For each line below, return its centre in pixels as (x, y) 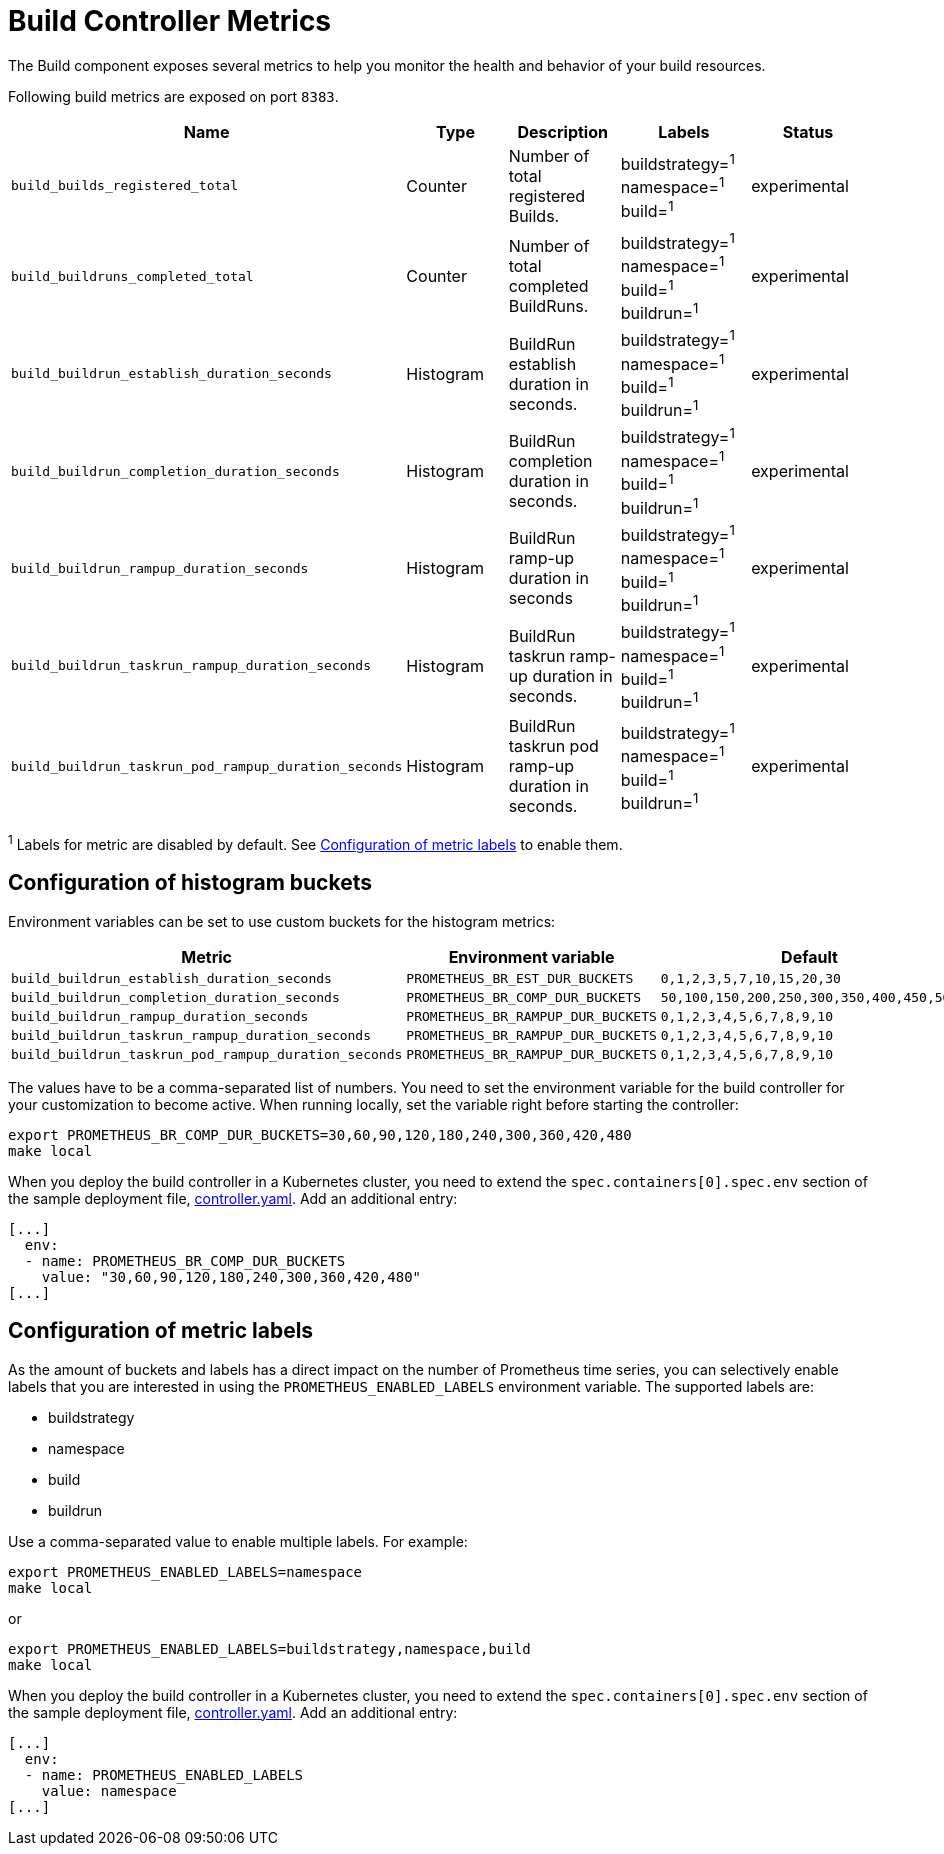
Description (562, 131)
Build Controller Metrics (170, 21)
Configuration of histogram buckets (190, 883)
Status (808, 131)
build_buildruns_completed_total (132, 276)
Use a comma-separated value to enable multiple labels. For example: (238, 1541)
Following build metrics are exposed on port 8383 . (173, 96)
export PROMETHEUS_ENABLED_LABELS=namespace (185, 1571)
